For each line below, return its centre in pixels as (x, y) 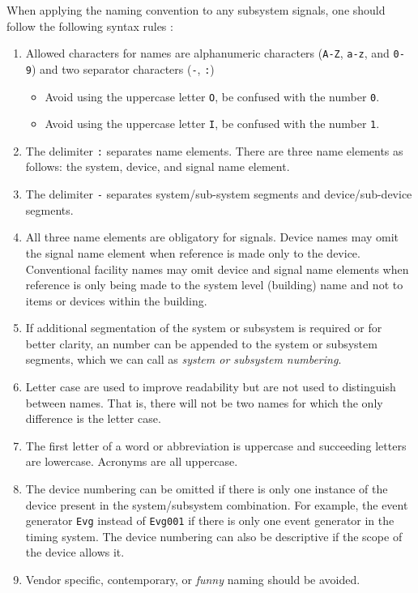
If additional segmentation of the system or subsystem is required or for (204, 328)
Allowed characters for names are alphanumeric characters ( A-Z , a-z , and (207, 53)
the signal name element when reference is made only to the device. (193, 252)
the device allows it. (75, 552)
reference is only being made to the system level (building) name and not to (214, 285)
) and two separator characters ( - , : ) (123, 68)
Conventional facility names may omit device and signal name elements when (217, 269)
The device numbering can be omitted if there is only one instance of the (207, 489)
